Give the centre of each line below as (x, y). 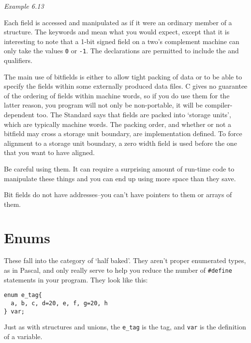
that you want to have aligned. (49, 152)
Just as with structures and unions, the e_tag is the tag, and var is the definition (125, 327)
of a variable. (23, 336)
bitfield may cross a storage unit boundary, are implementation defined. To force (123, 133)
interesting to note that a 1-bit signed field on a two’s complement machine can (122, 41)
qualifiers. (18, 60)
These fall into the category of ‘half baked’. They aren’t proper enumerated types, (125, 260)
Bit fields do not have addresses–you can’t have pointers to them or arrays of (118, 195)
